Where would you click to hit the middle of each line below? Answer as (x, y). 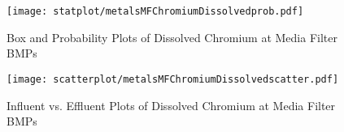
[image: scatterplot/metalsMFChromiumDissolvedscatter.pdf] (173, 79)
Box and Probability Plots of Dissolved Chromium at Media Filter (172, 37)
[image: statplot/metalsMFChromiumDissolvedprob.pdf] (155, 11)
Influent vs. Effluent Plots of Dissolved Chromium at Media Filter (171, 105)
